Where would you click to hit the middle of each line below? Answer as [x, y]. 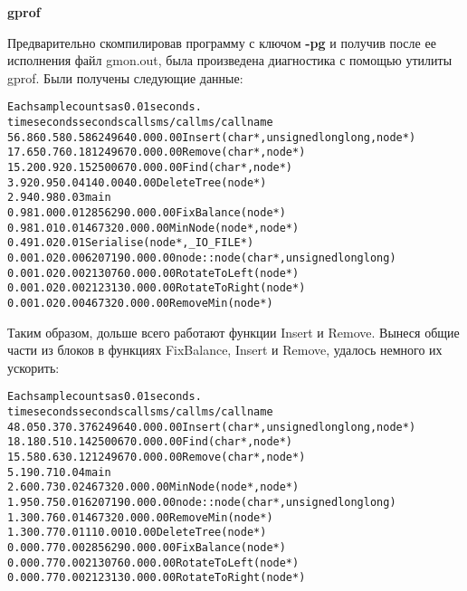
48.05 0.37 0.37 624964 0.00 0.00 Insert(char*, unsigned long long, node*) [212, 427]
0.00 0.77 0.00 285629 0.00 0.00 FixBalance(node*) [147, 547]
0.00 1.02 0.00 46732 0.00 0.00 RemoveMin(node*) [140, 303]
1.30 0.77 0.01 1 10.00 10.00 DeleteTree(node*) [137, 533]
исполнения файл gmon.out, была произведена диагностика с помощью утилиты [230, 60]
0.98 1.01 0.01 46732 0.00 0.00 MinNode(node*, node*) [153, 228]
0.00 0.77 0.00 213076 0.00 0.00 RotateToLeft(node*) [153, 562]
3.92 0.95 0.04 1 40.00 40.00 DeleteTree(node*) [137, 182]
